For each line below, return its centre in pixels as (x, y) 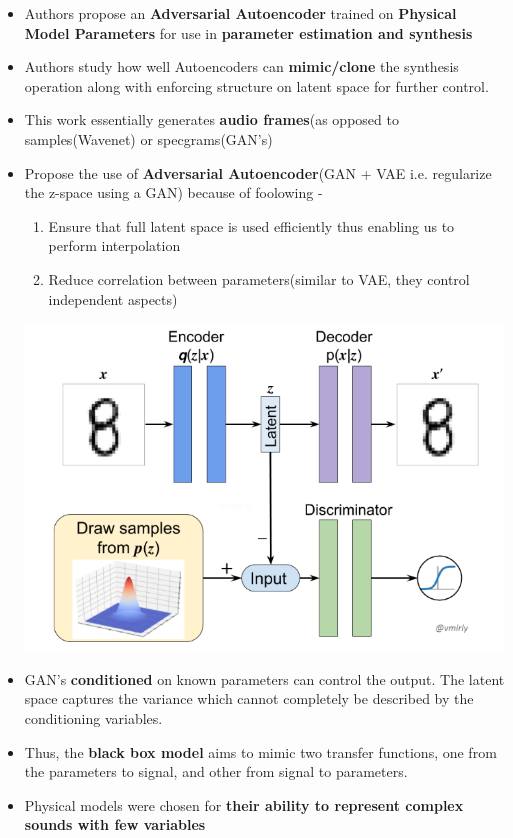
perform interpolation (114, 245)
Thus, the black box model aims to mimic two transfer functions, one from (260, 751)
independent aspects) (113, 298)
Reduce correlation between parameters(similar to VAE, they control (259, 278)
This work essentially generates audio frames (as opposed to (211, 119)
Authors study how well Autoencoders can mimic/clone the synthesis (241, 66)
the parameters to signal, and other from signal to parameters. (216, 771)
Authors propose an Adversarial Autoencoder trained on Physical (240, 13)
